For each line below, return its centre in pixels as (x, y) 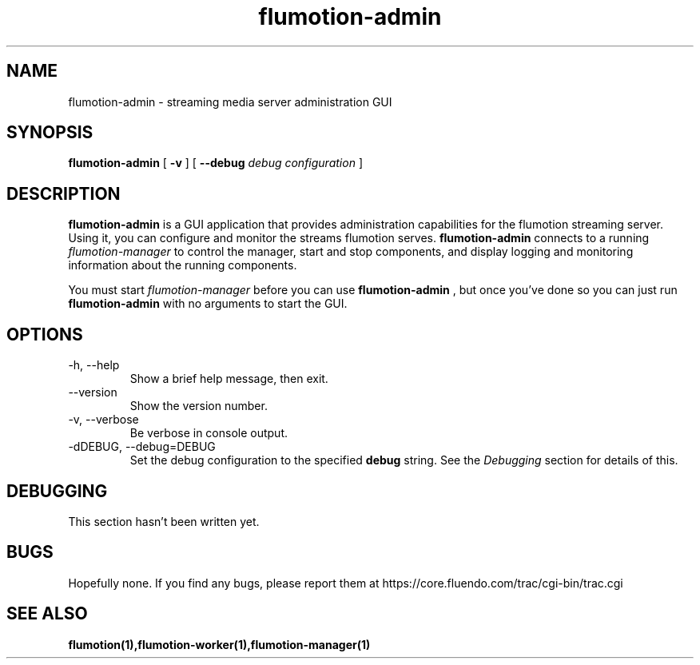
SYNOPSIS (50, 133)
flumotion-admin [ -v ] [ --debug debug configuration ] (215, 163)
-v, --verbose (103, 420)
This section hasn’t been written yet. (164, 521)
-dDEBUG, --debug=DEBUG (142, 447)
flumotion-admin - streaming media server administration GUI (230, 102)
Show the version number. (199, 406)
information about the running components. (183, 265)
